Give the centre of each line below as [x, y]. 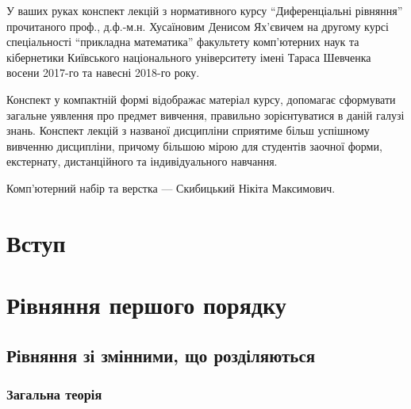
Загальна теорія [54, 394]
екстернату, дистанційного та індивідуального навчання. [142, 161]
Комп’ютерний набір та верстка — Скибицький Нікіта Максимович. [171, 187]
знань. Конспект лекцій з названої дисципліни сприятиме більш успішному [188, 130]
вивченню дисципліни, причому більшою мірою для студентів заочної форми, [194, 145]
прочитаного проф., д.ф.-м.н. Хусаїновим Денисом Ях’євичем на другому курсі [198, 26]
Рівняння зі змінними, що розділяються [161, 355]
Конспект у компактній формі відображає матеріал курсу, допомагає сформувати [201, 99]
